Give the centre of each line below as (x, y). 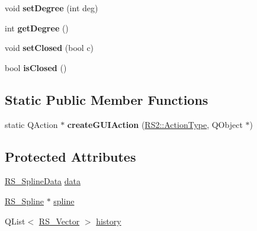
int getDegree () (37, 28)
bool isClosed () (36, 67)
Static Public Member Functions (107, 99)
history (109, 221)
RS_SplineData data (43, 181)
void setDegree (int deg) (52, 8)
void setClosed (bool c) (49, 48)
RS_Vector (59, 221)
